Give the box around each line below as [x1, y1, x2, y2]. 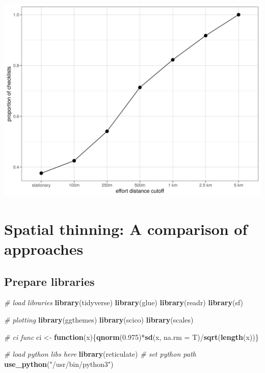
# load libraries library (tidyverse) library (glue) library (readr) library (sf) [4, 297, 244, 308]
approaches [4, 238, 84, 259]
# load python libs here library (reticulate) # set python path [4, 349, 196, 359]
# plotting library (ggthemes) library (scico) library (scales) [4, 314, 194, 325]
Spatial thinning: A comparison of [4, 218, 248, 239]
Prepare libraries [4, 273, 95, 289]
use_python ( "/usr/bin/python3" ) [4, 358, 114, 369]
